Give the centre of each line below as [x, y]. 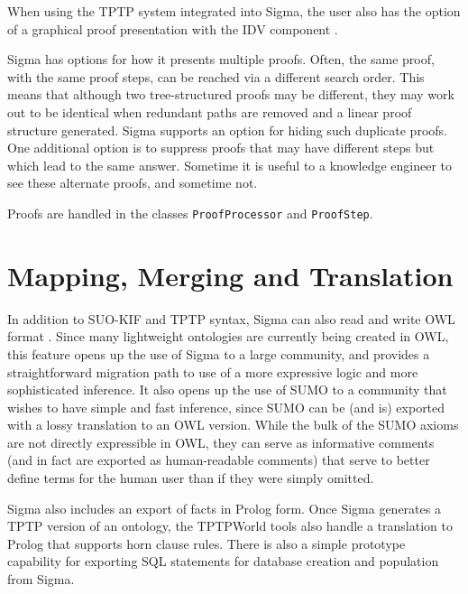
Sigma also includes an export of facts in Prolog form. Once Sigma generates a [224, 508]
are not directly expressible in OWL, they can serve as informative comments [221, 442]
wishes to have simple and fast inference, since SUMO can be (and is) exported [226, 407]
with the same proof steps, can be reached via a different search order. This [216, 76]
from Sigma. [41, 579]
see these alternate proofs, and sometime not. [133, 183]
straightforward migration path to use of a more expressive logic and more [213, 371]
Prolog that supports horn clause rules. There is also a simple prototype [206, 543]
